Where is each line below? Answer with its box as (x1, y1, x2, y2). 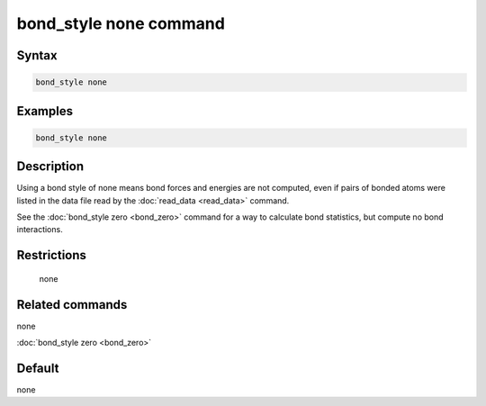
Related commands (16, 297, 128, 312)
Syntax (16, 48, 58, 63)
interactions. (16, 224, 63, 235)
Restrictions (16, 248, 87, 263)
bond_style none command (16, 14, 225, 33)
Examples (16, 104, 74, 119)
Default (16, 360, 59, 375)
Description (16, 158, 85, 175)
